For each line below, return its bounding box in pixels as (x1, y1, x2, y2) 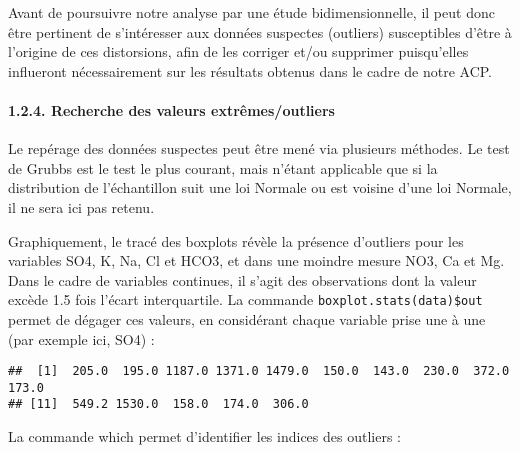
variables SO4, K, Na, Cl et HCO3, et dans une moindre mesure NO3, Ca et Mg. (8, 250, 505, 271)
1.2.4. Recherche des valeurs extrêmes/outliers (8, 99, 335, 120)
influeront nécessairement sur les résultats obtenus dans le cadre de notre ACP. (8, 60, 493, 81)
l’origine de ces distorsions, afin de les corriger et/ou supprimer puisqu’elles (8, 41, 469, 62)
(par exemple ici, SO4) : (8, 328, 155, 349)
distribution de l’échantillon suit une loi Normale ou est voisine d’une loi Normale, (8, 177, 512, 198)
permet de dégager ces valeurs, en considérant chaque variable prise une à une (8, 308, 486, 329)
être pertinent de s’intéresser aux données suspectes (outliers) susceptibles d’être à (8, 21, 512, 42)
